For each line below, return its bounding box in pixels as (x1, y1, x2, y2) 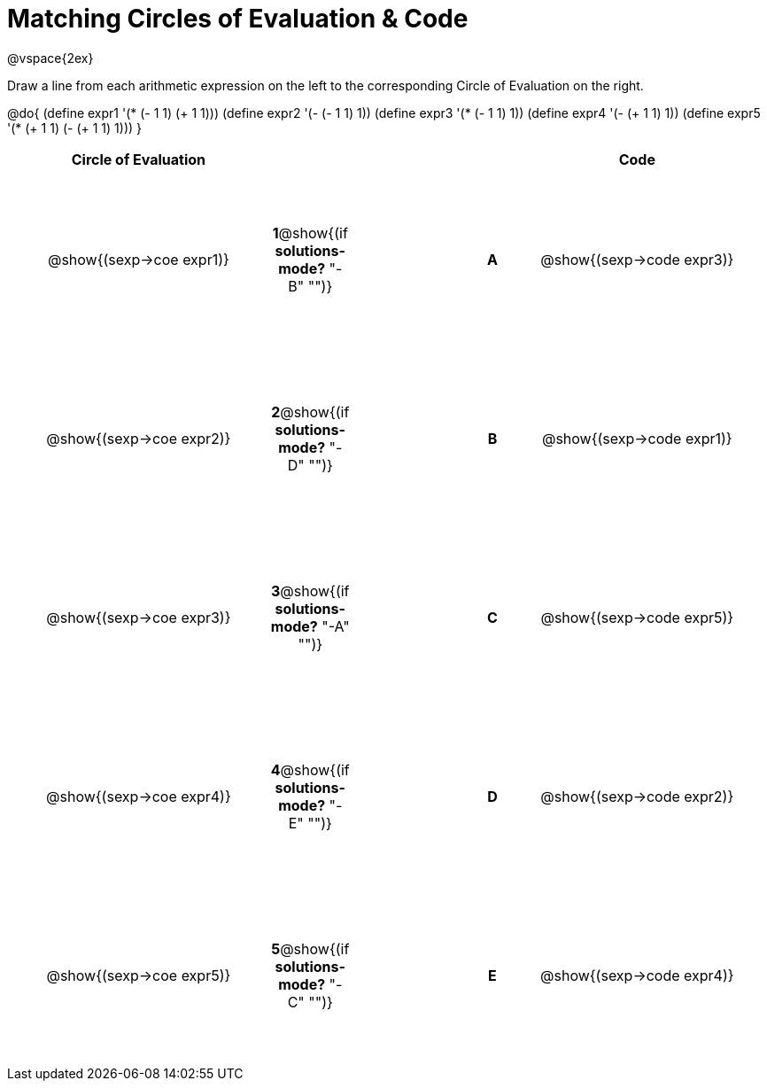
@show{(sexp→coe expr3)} (46, 608, 231, 626)
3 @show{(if (271, 581, 350, 600)
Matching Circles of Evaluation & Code (7, 4, 469, 34)
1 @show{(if (272, 223, 348, 242)
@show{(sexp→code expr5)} (540, 608, 734, 626)
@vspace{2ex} (7, 50, 94, 66)
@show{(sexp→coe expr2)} (46, 429, 231, 447)
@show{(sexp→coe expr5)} (46, 966, 231, 984)
